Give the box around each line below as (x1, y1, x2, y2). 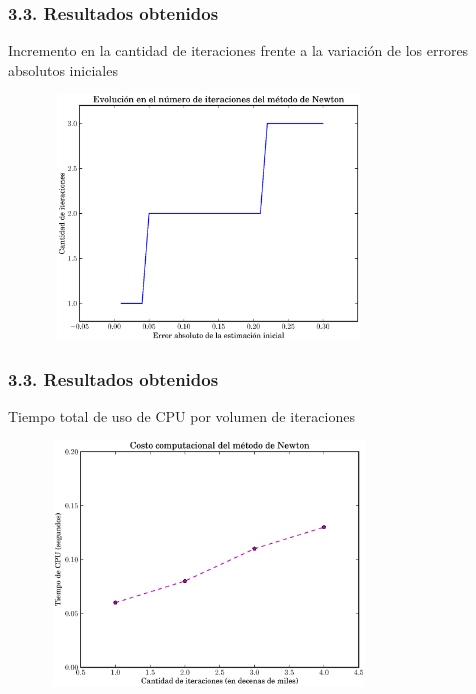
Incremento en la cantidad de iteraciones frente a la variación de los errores (8, 40, 469, 61)
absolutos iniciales (8, 59, 118, 80)
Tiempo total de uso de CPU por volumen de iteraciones (8, 405, 355, 426)
